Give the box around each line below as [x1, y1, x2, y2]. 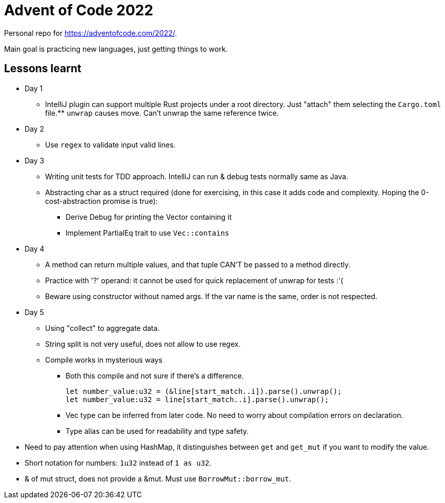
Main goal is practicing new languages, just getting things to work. [4, 44, 228, 53]
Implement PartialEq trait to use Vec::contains [66, 228, 229, 237]
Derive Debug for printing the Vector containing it [66, 212, 232, 221]
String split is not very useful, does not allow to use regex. [45, 339, 241, 348]
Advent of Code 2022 [4, 2, 154, 19]
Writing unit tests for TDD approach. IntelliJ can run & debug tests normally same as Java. [45, 172, 348, 181]
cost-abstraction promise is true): [45, 196, 158, 205]
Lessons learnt [4, 62, 81, 75]
